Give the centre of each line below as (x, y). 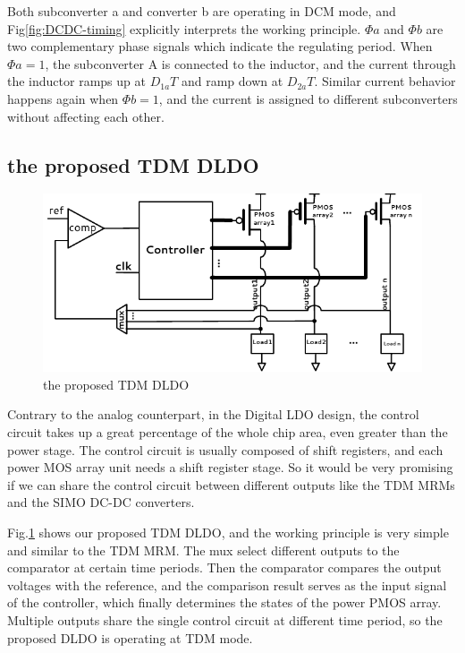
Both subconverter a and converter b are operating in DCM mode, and (202, 11)
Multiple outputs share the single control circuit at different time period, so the (225, 619)
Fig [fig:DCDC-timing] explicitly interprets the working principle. (184, 28)
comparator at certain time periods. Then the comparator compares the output (224, 567)
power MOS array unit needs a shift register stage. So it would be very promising (230, 467)
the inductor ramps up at (76, 81)
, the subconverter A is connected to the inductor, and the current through (250, 63)
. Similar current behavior (385, 81)
